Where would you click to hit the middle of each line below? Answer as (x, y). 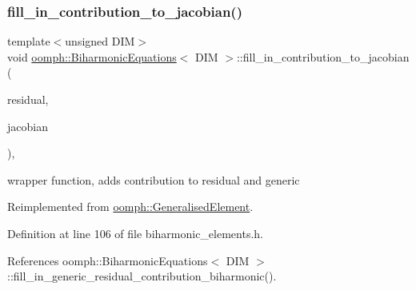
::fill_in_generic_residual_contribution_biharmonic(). (142, 276)
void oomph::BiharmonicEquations (92, 56)
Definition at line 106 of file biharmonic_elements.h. (135, 233)
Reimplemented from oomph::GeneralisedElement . (130, 207)
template (29, 41)
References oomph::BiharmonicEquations (108, 260)
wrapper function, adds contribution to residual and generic (154, 179)
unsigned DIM (100, 41)
